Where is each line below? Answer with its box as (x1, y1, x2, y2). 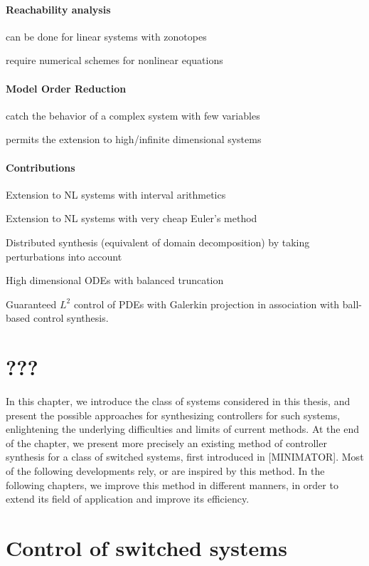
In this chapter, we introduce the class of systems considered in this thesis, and (6, 394, 351, 409)
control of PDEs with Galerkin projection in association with (73, 296, 340, 311)
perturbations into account (6, 248, 122, 263)
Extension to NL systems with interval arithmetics (6, 187, 226, 201)
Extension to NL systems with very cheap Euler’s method (6, 211, 257, 226)
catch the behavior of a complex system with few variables (6, 108, 260, 122)
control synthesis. (33, 310, 109, 325)
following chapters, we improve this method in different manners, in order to (6, 477, 338, 492)
